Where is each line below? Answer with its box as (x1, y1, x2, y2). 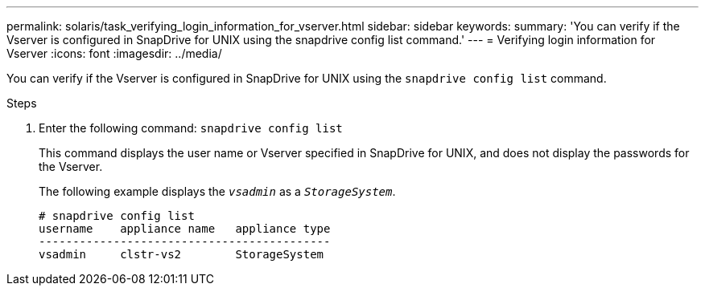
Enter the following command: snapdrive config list (39, 121, 343, 135)
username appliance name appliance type (39, 222, 331, 235)
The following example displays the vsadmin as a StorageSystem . (39, 185, 396, 198)
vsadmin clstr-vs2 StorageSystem (39, 248, 324, 261)
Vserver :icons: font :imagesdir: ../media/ (6, 47, 222, 60)
